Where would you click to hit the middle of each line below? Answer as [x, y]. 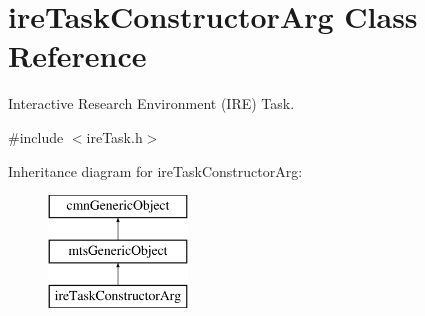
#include [36, 136]
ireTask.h [114, 136]
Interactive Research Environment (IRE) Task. [151, 103]
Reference [77, 55]
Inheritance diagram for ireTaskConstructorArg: [155, 170]
